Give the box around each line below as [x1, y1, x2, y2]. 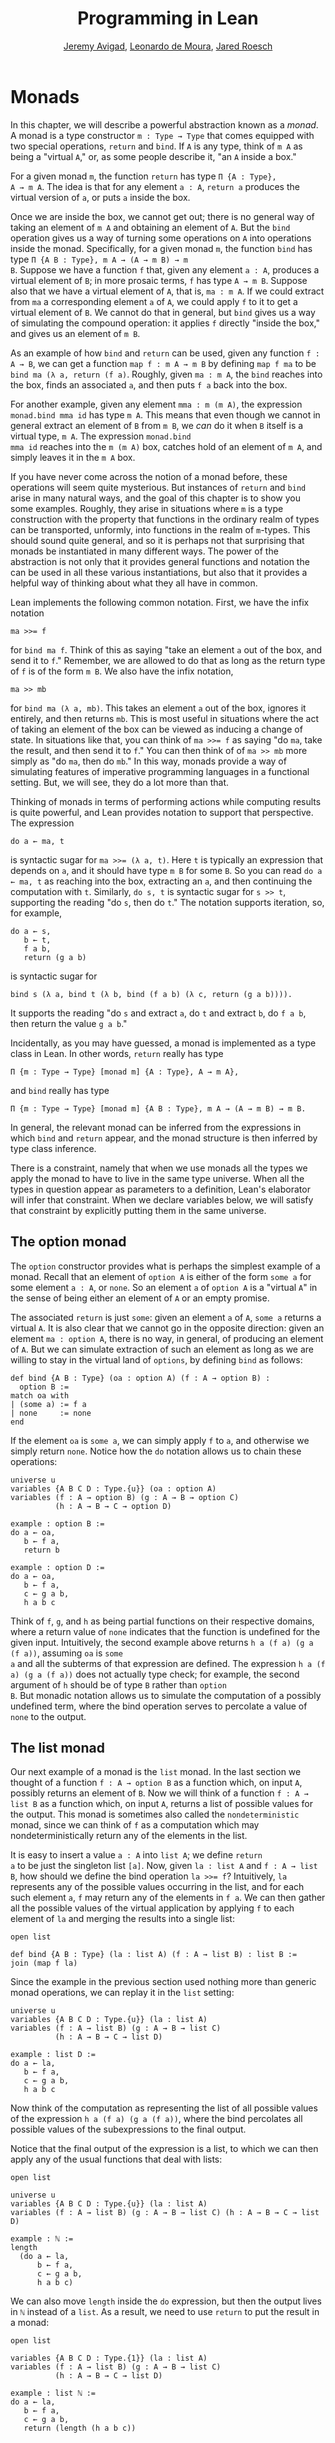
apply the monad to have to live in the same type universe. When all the [10, 1172, 305, 1184]
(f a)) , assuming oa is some [10, 1647, 123, 1659]
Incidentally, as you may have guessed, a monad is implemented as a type [10, 1037, 317, 1049]
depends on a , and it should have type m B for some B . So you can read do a [10, 864, 323, 876]
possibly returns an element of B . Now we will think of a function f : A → [10, 1787, 309, 1799]
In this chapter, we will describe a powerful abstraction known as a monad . [10, 118, 319, 131]
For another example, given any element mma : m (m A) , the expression [10, 398, 303, 410]
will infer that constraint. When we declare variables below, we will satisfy [10, 1193, 314, 1206]
